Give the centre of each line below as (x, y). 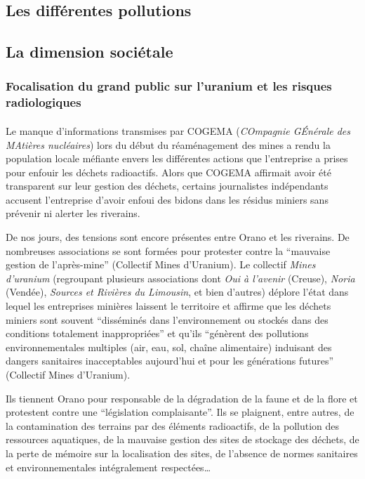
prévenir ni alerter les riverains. (73, 213)
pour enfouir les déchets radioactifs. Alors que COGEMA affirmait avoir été (169, 172)
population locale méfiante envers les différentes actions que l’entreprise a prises (177, 158)
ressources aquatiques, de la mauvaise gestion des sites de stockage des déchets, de (182, 439)
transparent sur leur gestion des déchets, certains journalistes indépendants (167, 186)
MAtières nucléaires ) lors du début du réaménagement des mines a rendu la (168, 144)
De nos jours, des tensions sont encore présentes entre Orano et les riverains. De (178, 237)
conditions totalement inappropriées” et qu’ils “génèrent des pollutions (157, 333)
